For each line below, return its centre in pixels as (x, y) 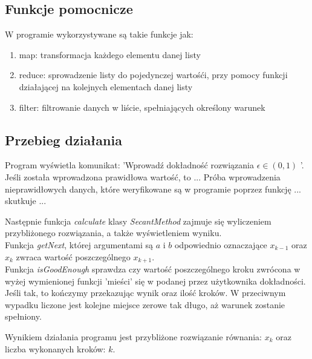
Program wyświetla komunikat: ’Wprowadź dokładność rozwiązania (130, 165)
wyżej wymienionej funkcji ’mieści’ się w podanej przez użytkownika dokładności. (155, 281)
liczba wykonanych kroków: (55, 348)
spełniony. (23, 316)
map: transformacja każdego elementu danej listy (110, 54)
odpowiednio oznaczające (221, 244)
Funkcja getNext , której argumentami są (79, 244)
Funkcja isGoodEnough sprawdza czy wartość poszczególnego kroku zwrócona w (153, 268)
